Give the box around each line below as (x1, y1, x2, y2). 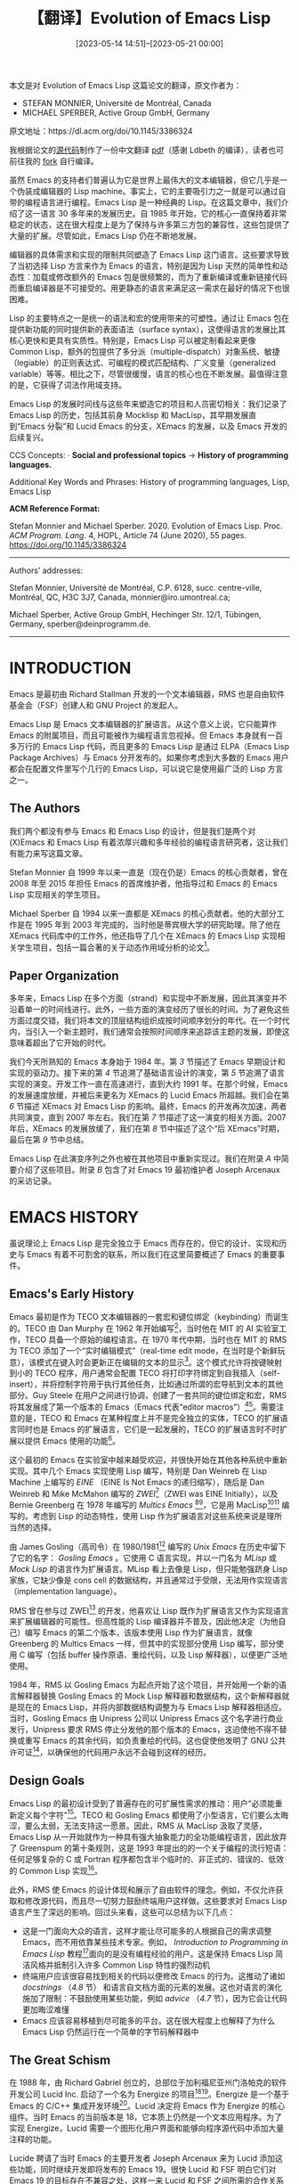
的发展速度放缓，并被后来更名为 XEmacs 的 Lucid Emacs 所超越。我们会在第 (9, 1090, 290, 1100)
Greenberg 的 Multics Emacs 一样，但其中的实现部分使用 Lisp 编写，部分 (9, 1639, 277, 1649)
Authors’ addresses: (9, 565, 84, 576)
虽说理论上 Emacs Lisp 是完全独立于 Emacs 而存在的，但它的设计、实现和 (9, 1238, 279, 1248)
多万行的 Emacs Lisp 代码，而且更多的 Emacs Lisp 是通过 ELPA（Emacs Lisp (9, 740, 289, 751)
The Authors (9, 801, 81, 816)
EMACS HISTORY (9, 1207, 140, 1228)
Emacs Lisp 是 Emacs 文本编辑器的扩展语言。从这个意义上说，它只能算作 (9, 718, 278, 729)
